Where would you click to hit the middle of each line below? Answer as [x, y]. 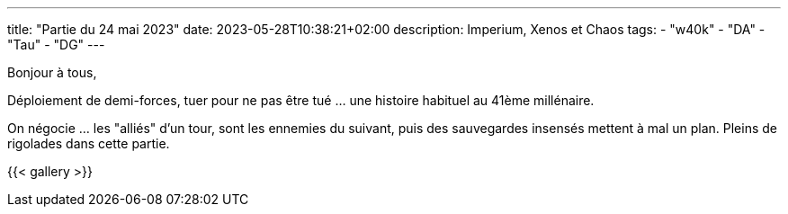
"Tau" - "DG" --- [56, 45]
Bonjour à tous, [52, 72]
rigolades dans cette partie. [89, 143]
